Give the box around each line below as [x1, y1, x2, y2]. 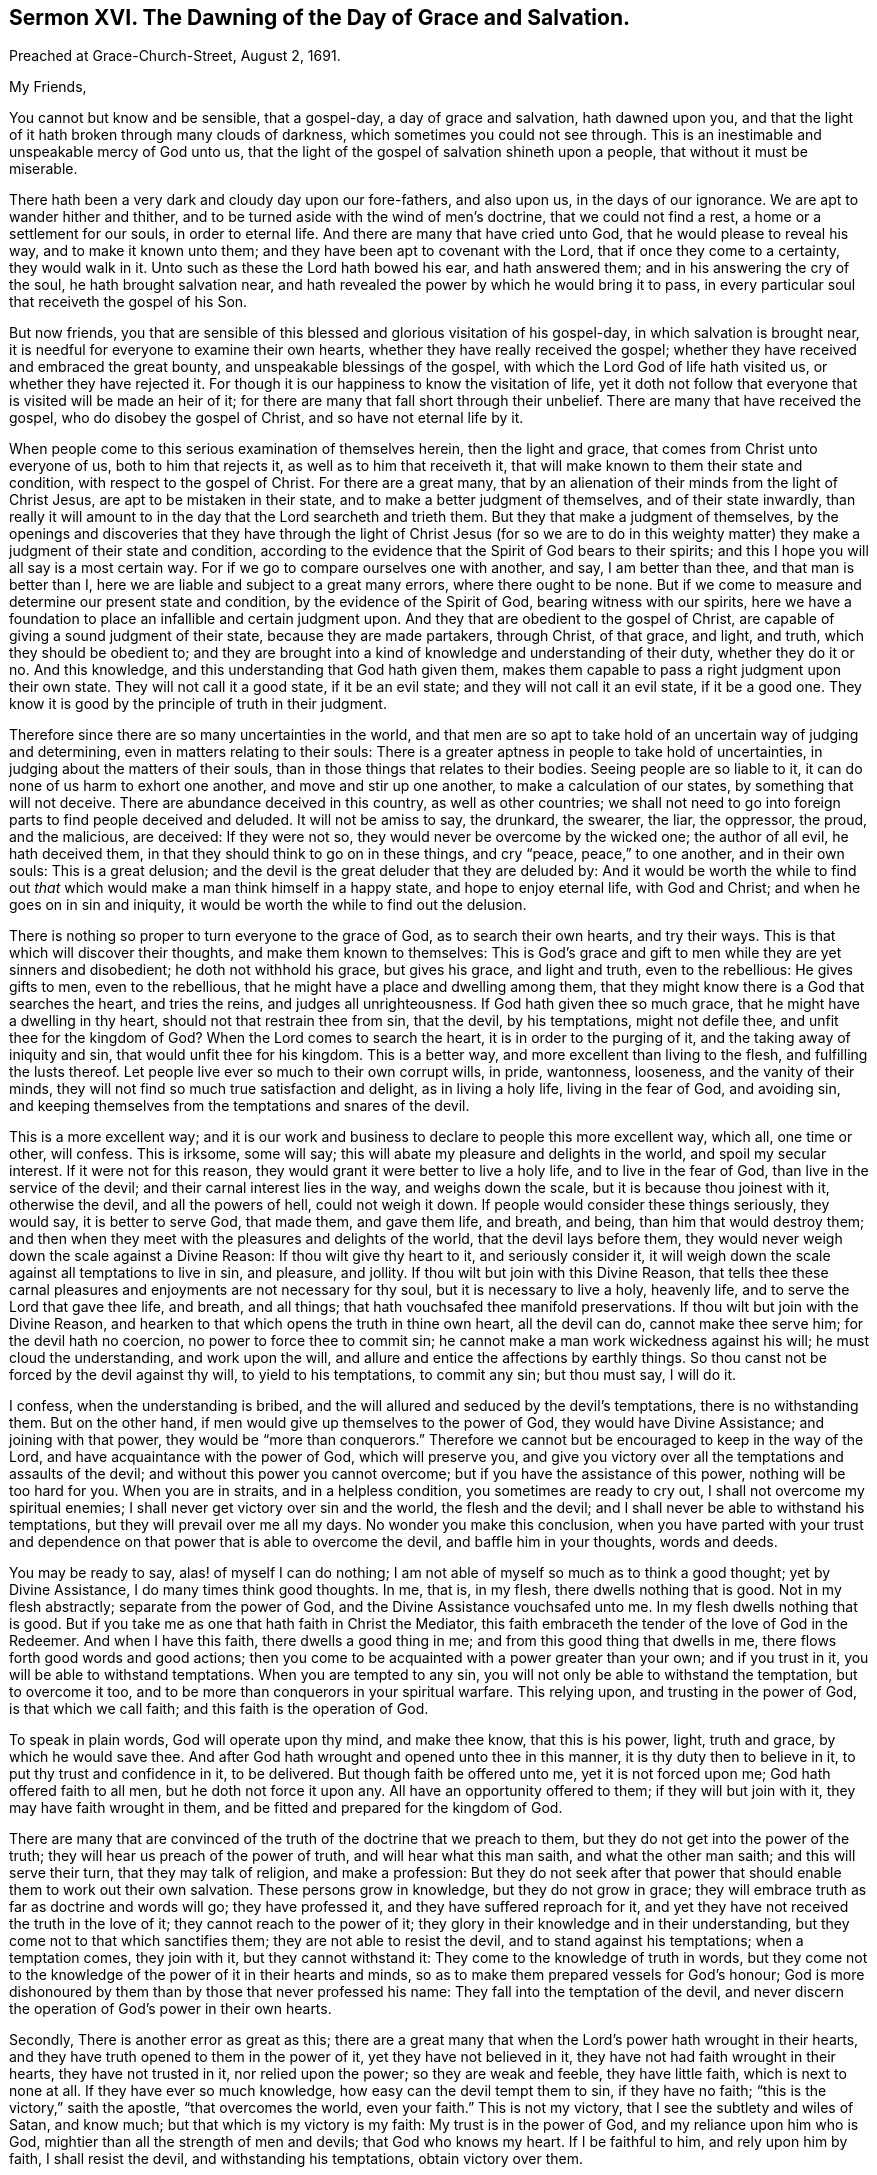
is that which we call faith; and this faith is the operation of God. [9, 1700, 429, 1718]
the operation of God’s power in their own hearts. [9, 2000, 332, 2018]
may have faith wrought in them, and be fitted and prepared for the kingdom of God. [9, 1799, 563, 1817]
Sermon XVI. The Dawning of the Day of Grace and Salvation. [9, 5, 630, 30]
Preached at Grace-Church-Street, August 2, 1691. [9, 47, 341, 65]
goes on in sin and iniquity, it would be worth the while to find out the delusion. [9, 896, 527, 914]
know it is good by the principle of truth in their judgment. [9, 695, 387, 713]
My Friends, [9, 78, 87, 96]
